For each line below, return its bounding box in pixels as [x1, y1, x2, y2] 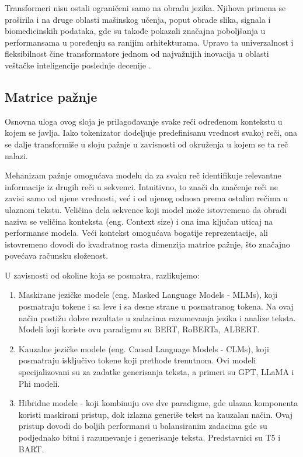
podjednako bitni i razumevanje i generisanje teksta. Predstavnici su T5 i [18, 431, 281, 444]
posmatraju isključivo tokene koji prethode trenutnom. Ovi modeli [18, 354, 256, 366]
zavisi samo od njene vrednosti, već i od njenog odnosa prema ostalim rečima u [5, 192, 288, 204]
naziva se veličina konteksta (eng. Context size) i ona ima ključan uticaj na [5, 215, 273, 227]
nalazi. [5, 149, 28, 162]
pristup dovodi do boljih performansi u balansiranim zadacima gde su [18, 420, 267, 432]
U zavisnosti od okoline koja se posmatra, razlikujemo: [5, 269, 200, 281]
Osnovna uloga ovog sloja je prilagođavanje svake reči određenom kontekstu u [5, 115, 283, 127]
